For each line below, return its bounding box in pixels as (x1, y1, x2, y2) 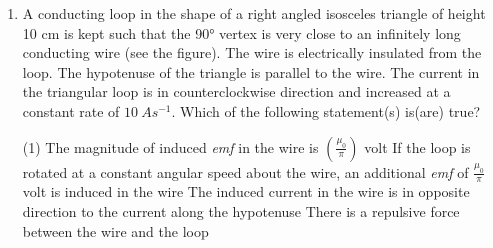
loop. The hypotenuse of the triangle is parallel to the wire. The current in (22, 61, 480, 82)
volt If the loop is (364, 136, 471, 157)
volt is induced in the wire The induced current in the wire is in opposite (22, 181, 470, 202)
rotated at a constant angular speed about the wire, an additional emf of (22, 161, 469, 182)
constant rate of (22, 100, 120, 121)
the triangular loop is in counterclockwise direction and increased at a (22, 81, 451, 102)
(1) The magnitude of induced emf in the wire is (22, 136, 319, 157)
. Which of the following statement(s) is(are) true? (171, 100, 481, 121)
